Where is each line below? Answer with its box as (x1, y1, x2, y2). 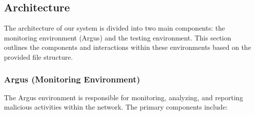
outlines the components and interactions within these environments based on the (4, 42, 251, 52)
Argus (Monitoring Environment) (4, 73, 140, 85)
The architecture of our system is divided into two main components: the (4, 23, 225, 33)
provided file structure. (4, 51, 73, 62)
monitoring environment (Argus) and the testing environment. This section (4, 32, 231, 42)
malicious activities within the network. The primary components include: (4, 102, 228, 112)
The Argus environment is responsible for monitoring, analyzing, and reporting (4, 92, 243, 102)
